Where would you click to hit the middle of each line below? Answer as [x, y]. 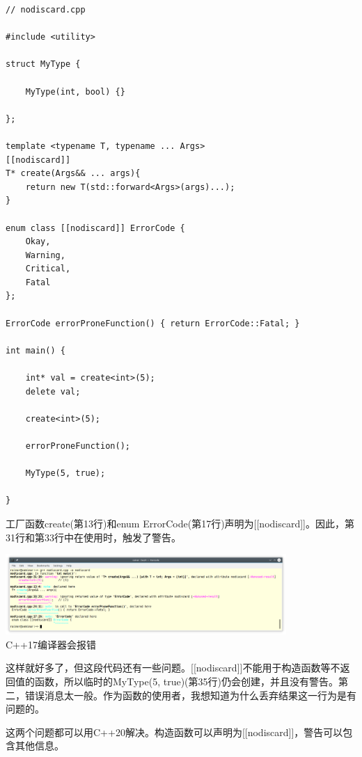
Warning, [45, 255]
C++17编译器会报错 [51, 644]
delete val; [53, 391]
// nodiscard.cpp [46, 10]
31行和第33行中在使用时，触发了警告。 [93, 537]
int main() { [36, 350]
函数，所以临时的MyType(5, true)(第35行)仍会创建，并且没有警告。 [186, 682]
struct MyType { [43, 64]
